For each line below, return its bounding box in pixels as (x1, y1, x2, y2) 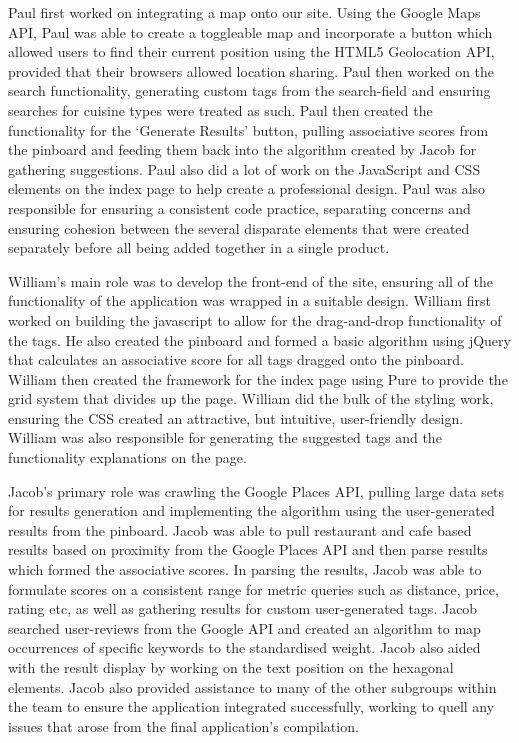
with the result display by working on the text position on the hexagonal (8, 657, 454, 677)
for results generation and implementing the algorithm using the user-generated (8, 500, 495, 521)
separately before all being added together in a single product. (8, 237, 390, 258)
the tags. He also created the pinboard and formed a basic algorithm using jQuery (8, 329, 511, 350)
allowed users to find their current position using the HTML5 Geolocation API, (8, 41, 495, 62)
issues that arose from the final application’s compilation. (8, 715, 359, 736)
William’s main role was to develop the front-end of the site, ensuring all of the (8, 270, 493, 291)
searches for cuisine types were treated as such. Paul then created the (8, 99, 433, 120)
